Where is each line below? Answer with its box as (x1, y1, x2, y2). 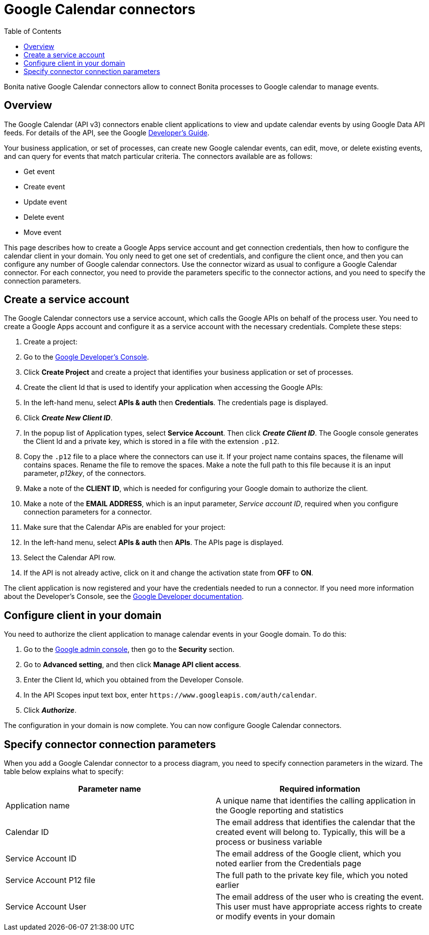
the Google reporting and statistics (216, 805, 344, 816)
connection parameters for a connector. (24, 508, 152, 517)
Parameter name (78, 784, 141, 794)
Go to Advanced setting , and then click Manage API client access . (24, 660, 241, 669)
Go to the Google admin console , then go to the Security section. (24, 645, 235, 654)
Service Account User (5, 902, 86, 912)
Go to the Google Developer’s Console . (24, 353, 149, 362)
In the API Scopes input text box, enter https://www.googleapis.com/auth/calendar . (24, 691, 317, 700)
